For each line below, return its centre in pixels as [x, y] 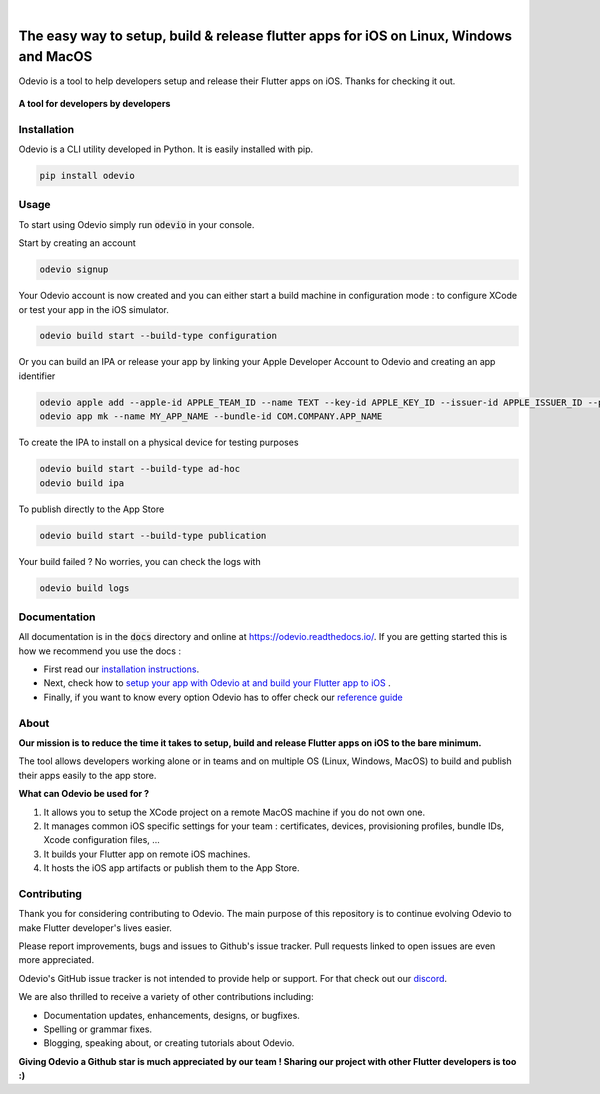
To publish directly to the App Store [91, 509]
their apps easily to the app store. [87, 775]
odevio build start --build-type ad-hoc [139, 469]
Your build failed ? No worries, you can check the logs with [139, 561]
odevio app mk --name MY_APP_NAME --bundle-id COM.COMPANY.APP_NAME [211, 416]
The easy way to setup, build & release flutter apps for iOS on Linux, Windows [265, 35]
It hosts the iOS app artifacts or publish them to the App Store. [171, 868]
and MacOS [55, 56]
